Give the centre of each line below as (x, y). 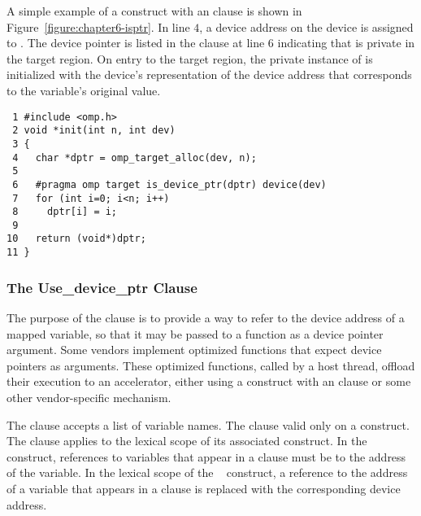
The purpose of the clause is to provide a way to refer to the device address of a (206, 317)
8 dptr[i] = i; (65, 212)
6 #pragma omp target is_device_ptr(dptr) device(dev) (169, 184)
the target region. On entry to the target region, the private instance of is (190, 58)
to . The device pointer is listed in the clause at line (136, 43)
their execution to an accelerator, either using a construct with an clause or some (209, 381)
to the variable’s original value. (84, 90)
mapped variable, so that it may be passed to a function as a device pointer (195, 333)
